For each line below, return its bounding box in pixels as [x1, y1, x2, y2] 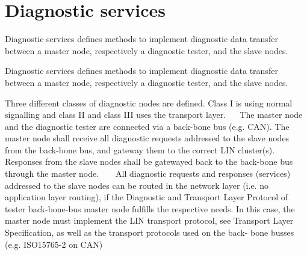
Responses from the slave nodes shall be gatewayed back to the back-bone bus [5, 155, 293, 168]
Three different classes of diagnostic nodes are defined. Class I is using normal [5, 96, 293, 109]
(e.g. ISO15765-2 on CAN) [5, 238, 103, 250]
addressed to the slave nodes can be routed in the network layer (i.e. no [5, 179, 268, 191]
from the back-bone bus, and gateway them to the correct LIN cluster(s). [5, 143, 275, 156]
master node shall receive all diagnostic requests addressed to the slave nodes [5, 132, 290, 144]
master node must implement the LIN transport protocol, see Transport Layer [5, 214, 294, 227]
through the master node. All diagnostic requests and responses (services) [5, 167, 291, 180]
